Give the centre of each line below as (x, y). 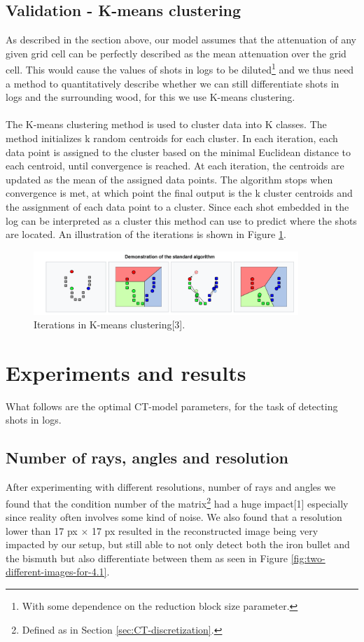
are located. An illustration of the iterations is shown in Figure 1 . (146, 234)
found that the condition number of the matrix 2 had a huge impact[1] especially (177, 502)
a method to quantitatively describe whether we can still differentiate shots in (173, 83)
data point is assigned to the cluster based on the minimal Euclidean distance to (178, 152)
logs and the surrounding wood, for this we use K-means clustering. (150, 97)
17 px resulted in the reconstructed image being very (205, 530)
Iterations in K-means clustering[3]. (110, 325)
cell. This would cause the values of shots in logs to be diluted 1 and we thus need (180, 69)
